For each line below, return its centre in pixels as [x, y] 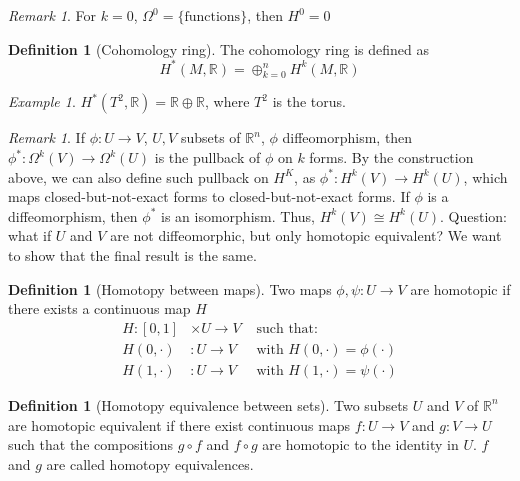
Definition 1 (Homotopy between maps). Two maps [170, 288]
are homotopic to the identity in [360, 444]
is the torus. [309, 101]
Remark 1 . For [52, 15]
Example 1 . [42, 101]
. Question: [474, 215]
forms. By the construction [391, 157]
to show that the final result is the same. [132, 255]
